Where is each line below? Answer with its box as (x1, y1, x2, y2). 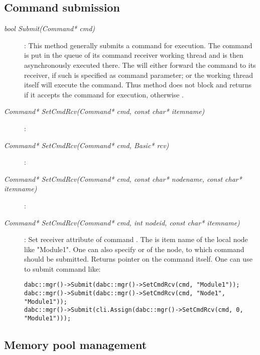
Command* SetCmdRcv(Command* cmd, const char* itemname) (4, 106, 205, 116)
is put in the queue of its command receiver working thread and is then (24, 50, 243, 60)
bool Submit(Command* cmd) (4, 23, 95, 34)
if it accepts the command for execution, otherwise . (24, 89, 184, 99)
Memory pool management (4, 337, 147, 352)
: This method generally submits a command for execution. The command (24, 40, 252, 50)
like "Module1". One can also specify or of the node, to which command (24, 244, 244, 254)
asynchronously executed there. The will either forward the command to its (24, 59, 256, 70)
